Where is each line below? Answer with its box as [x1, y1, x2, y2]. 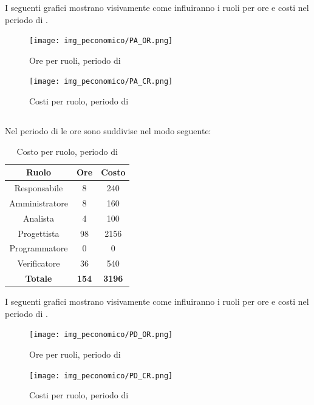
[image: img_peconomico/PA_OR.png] [29, 36, 173, 46]
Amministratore [9, 196, 68, 209]
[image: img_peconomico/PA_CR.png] [29, 77, 173, 86]
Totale [25, 272, 52, 285]
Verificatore [17, 257, 60, 270]
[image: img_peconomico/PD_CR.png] [29, 371, 173, 380]
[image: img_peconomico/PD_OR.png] [29, 330, 173, 339]
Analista [22, 211, 55, 224]
